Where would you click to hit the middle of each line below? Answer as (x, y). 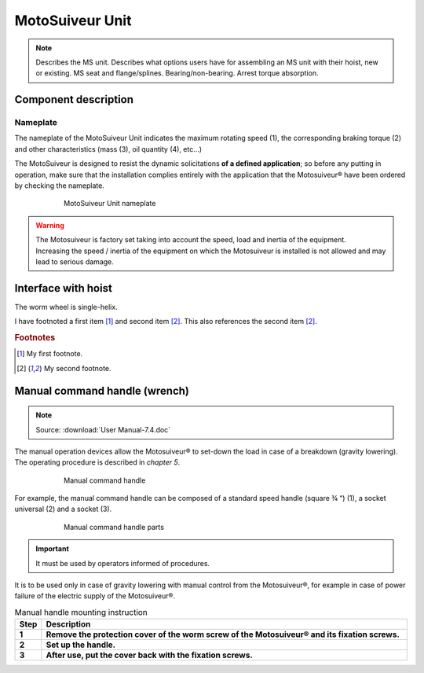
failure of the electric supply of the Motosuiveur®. (95, 596)
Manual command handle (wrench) (102, 390)
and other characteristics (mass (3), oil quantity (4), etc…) (108, 149)
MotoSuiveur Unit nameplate (110, 204)
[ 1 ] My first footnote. (50, 354)
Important (53, 549)
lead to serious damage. (75, 262)
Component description (74, 99)
